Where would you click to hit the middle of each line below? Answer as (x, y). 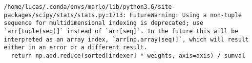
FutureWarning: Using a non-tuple (186, 15)
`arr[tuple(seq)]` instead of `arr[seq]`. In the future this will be (121, 31)
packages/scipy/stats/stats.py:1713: (65, 15)
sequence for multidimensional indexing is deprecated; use (104, 23)
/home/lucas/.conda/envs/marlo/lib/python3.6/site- (90, 7)
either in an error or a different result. (76, 48)
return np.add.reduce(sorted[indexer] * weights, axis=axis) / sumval (128, 55)
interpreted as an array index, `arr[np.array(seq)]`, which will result (126, 39)
